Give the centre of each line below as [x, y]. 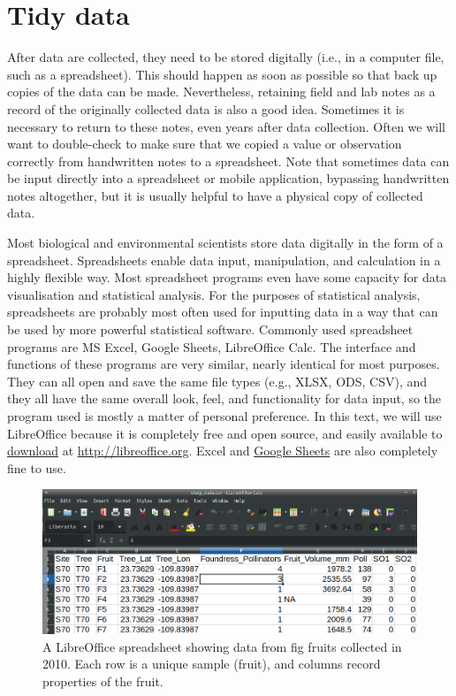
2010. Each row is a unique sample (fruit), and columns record [212, 664]
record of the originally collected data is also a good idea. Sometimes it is [206, 108]
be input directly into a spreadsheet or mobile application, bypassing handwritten [228, 178]
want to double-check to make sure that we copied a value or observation [205, 144]
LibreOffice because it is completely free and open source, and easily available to [225, 433]
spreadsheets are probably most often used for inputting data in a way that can [223, 312]
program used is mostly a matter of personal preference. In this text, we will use [224, 416]
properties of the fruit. [103, 681]
